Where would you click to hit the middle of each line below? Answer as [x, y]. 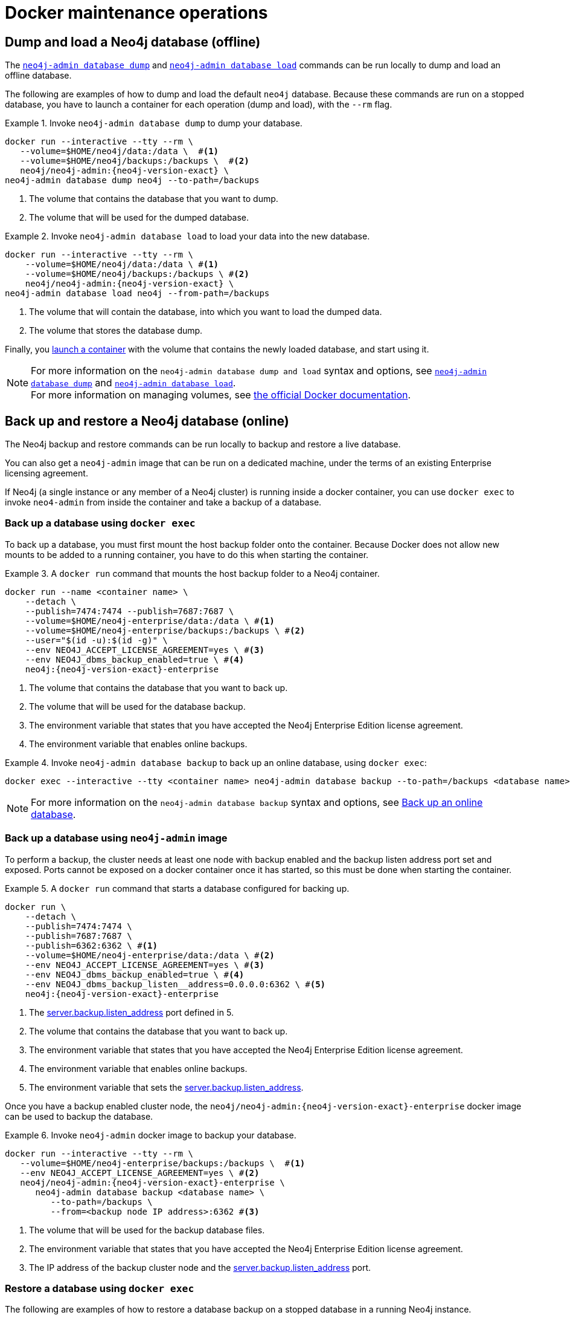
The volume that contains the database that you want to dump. [154, 199]
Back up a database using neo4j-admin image [116, 838]
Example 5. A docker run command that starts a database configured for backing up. [177, 888]
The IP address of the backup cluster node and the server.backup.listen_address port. [200, 1267]
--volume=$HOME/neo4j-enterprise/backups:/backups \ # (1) [163, 1163]
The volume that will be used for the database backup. [137, 706]
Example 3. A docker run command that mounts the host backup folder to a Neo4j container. [192, 573]
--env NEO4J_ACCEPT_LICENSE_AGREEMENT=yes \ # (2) [140, 1173]
